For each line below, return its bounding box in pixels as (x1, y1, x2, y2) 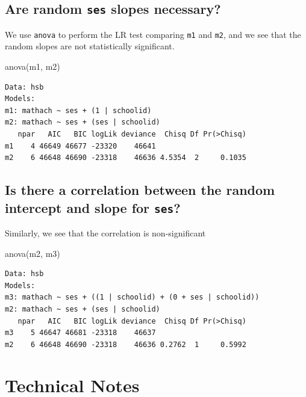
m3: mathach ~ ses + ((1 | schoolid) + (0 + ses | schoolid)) (5, 293, 260, 302)
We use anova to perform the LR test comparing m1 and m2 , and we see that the (5, 28, 301, 40)
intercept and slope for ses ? (5, 198, 181, 217)
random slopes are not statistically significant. (5, 40, 175, 52)
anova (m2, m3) (5, 247, 60, 259)
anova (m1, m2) (5, 60, 60, 73)
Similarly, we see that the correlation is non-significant (5, 226, 206, 239)
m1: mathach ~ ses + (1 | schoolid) (5, 106, 152, 115)
